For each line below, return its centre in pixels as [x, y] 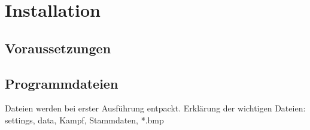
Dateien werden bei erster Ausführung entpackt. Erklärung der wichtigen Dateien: [155, 108]
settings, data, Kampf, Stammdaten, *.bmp [84, 120]
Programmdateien [62, 83]
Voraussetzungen [58, 48]
